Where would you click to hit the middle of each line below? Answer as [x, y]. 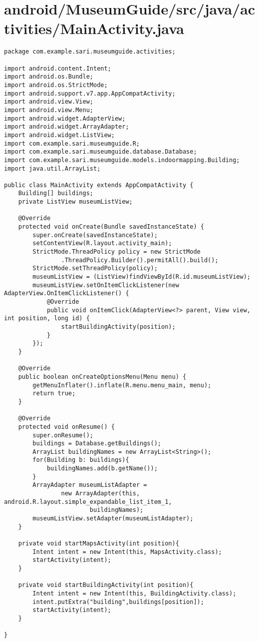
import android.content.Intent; [58, 68]
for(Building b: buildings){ [81, 460]
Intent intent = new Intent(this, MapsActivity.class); [127, 552]
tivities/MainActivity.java [94, 28]
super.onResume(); [63, 435]
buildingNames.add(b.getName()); [102, 469]
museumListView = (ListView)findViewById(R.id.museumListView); [141, 277]
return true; [54, 394]
